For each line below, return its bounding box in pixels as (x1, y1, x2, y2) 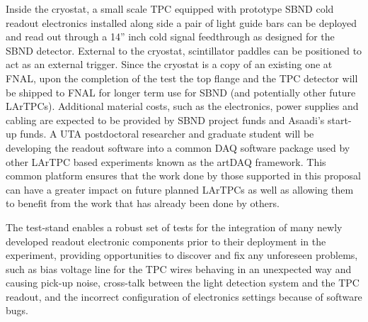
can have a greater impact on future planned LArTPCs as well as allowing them (6, 182, 354, 196)
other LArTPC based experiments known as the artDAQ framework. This (6, 154, 326, 169)
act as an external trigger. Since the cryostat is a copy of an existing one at (6, 57, 333, 72)
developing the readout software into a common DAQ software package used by (6, 140, 350, 155)
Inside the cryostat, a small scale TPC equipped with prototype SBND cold (6, 1, 334, 16)
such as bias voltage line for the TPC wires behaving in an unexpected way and (6, 261, 352, 276)
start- (327, 112, 352, 127)
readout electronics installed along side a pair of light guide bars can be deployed (6, 15, 357, 30)
